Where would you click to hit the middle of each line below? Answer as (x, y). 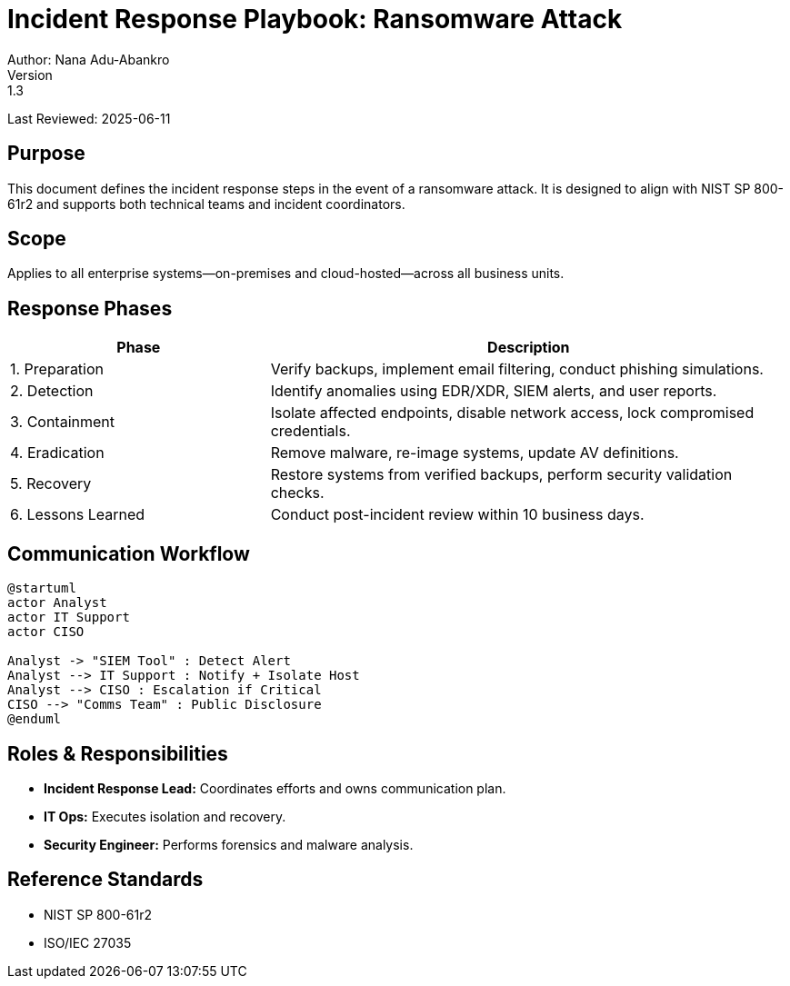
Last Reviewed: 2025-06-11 (89, 118)
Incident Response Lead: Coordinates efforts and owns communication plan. (275, 788)
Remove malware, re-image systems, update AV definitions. (475, 453)
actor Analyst (57, 603)
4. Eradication (57, 453)
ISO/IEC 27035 (88, 942)
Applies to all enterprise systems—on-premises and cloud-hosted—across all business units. (286, 274)
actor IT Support (69, 617)
